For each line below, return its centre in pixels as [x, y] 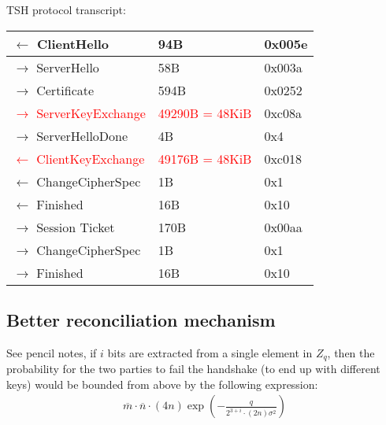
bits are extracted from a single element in [210, 352]
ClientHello [73, 43]
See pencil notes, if [52, 352]
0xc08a [283, 113]
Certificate [65, 90]
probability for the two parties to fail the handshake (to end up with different [193, 369]
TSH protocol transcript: [66, 9]
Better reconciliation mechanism [141, 319]
